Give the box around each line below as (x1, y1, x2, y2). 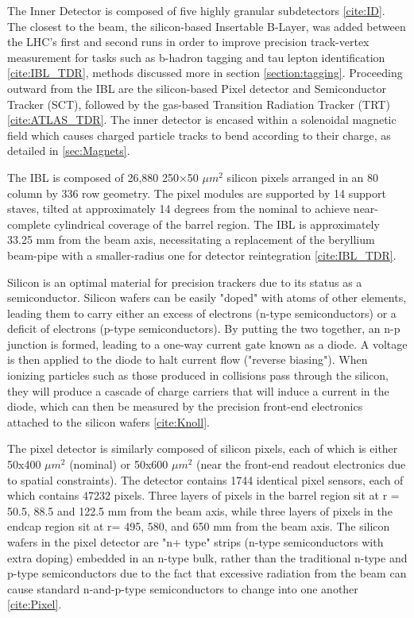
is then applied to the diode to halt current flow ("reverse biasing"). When (7, 351, 368, 368)
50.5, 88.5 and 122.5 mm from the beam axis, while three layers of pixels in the (7, 502, 393, 519)
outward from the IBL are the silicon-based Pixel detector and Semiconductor (7, 79, 386, 96)
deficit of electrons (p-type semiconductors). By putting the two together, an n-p (7, 320, 400, 337)
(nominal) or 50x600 (69, 456, 168, 473)
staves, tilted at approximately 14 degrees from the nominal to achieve (7, 200, 350, 217)
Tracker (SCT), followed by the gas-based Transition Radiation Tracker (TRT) (7, 95, 390, 112)
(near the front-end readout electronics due (196, 456, 406, 473)
